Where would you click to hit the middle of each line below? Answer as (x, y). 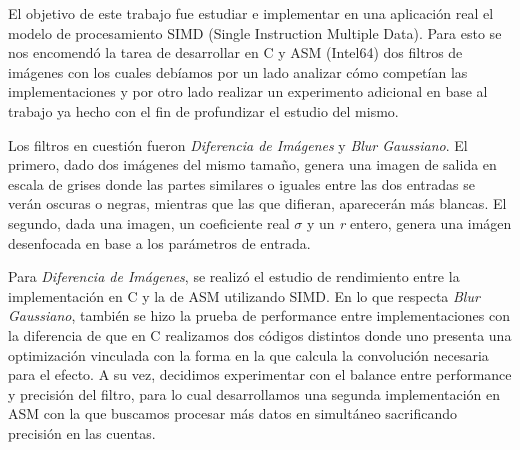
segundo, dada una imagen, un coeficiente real (149, 222)
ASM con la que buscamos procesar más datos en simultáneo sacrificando (233, 413)
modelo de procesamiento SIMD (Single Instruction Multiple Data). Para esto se (255, 32)
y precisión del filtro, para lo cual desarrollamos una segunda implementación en (254, 393)
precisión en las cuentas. (82, 432)
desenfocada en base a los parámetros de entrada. (159, 242)
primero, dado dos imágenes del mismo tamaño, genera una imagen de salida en (252, 164)
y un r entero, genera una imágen (409, 222)
